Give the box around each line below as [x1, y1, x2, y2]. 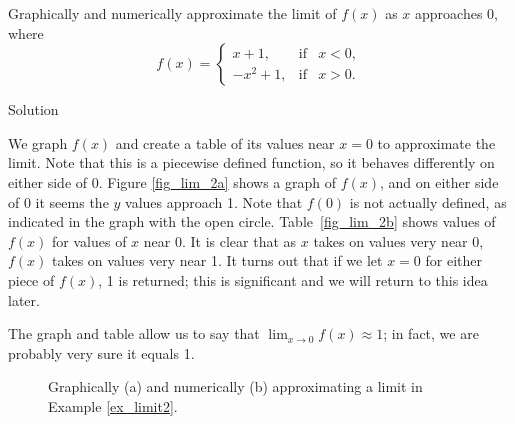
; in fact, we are [383, 323, 479, 344]
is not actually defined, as [349, 191, 507, 212]
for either [425, 250, 482, 271]
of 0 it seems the [8, 191, 109, 212]
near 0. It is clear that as [143, 230, 297, 251]
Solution [8, 99, 59, 120]
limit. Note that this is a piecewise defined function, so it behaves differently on [8, 152, 495, 173]
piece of [8, 269, 55, 290]
